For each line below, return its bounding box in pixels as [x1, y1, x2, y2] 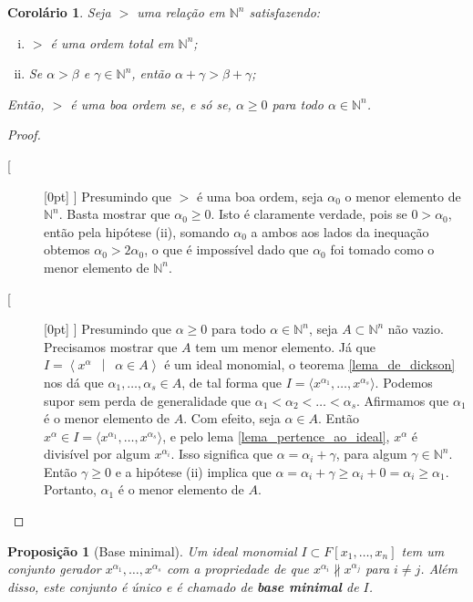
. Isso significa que [170, 444, 272, 463]
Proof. [7, 125, 41, 144]
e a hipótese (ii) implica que [115, 462, 272, 481]
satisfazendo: [249, 3, 321, 21]
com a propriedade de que [166, 559, 309, 578]
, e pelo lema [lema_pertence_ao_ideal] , [162, 426, 390, 445]
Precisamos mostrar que [44, 337, 178, 356]
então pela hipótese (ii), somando [44, 222, 230, 241]
